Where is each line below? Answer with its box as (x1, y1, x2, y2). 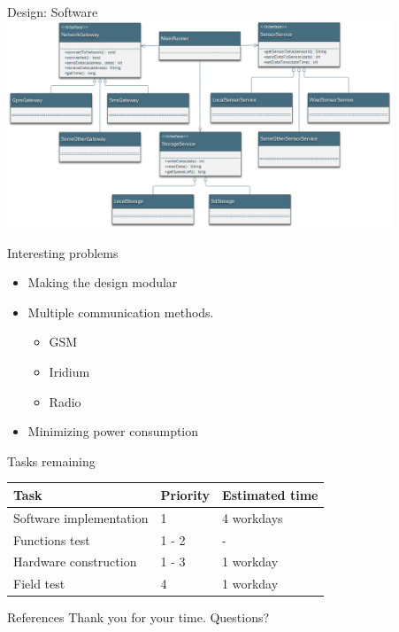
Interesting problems (7, 243, 119, 261)
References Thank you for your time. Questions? (7, 608, 270, 627)
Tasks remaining (7, 451, 96, 470)
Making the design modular (27, 273, 178, 292)
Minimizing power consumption (27, 422, 199, 441)
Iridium (49, 363, 90, 380)
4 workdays (222, 508, 283, 527)
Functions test (13, 530, 90, 549)
